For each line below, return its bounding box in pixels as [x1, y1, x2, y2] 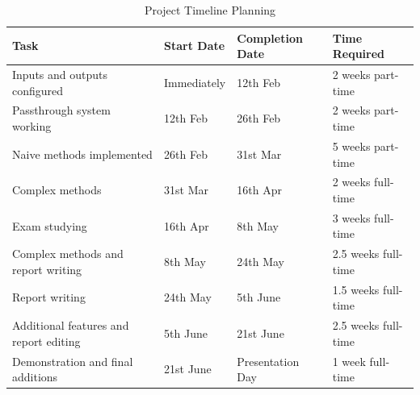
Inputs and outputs [12, 66, 108, 83]
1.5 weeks [332, 281, 380, 297]
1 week [332, 352, 366, 369]
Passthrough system [12, 102, 111, 118]
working [12, 118, 52, 135]
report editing [12, 332, 81, 349]
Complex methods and [12, 245, 124, 262]
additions [12, 368, 58, 385]
